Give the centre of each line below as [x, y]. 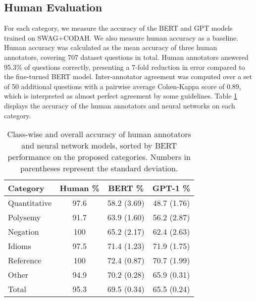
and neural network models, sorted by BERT [99, 146]
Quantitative [30, 203]
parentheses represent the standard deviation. [99, 168]
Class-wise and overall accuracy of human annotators [99, 134]
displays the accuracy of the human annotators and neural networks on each [120, 105]
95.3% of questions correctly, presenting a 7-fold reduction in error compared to [125, 67]
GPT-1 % [171, 188]
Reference [25, 260]
